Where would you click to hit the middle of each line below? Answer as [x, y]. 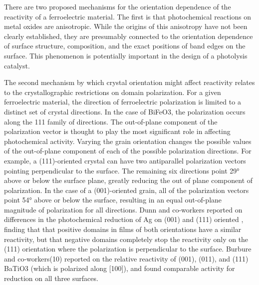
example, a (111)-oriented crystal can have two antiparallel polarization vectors [125, 160]
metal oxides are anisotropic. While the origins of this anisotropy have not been [126, 26]
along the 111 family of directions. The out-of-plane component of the [111, 121]
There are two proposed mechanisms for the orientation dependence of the [118, 6]
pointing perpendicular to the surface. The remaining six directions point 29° [122, 170]
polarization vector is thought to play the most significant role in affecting [117, 131]
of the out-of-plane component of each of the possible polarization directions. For [128, 151]
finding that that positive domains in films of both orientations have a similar [123, 229]
